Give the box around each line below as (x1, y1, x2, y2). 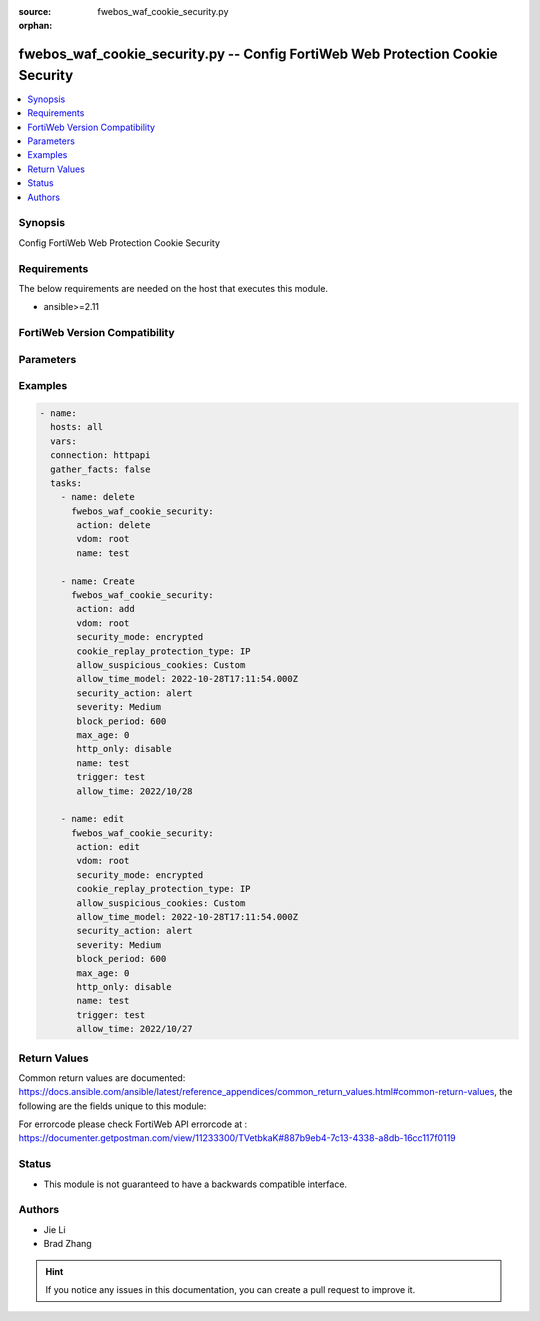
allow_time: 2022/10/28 (76, 785, 194, 797)
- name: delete (60, 491, 135, 503)
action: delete (76, 520, 151, 531)
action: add (76, 603, 135, 615)
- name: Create (60, 575, 135, 587)
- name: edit (60, 813, 125, 825)
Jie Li (43, 1223, 66, 1235)
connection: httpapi (50, 450, 151, 461)
